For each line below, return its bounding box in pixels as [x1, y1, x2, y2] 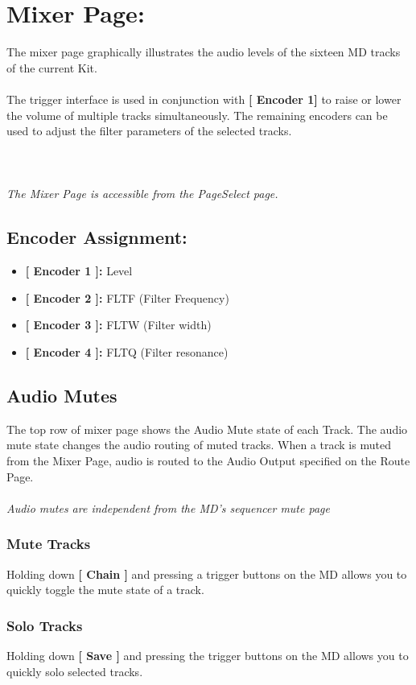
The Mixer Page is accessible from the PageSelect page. [6, 185, 278, 202]
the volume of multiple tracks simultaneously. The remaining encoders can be [6, 106, 388, 123]
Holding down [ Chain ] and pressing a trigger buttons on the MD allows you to [6, 565, 407, 582]
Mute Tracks [6, 534, 91, 554]
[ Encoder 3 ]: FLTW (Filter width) [25, 316, 212, 333]
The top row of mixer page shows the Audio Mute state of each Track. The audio [6, 420, 408, 437]
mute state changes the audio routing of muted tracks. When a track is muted [6, 436, 391, 453]
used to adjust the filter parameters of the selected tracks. [6, 122, 292, 139]
